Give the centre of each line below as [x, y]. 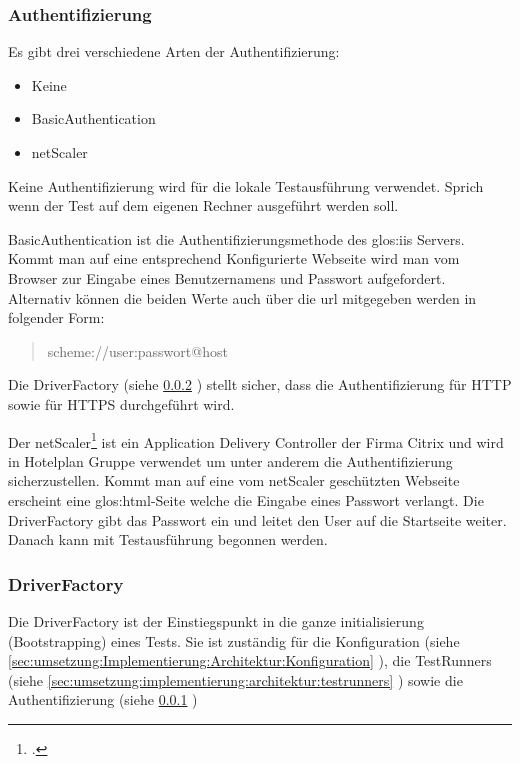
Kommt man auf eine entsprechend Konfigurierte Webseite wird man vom [234, 258]
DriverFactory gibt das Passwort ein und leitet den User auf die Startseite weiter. [257, 519]
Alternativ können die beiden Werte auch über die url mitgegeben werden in [242, 297]
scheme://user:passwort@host [137, 350]
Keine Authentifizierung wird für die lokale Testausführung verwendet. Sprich [246, 185]
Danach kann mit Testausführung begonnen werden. [168, 539]
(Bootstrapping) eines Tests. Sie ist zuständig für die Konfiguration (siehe [234, 640]
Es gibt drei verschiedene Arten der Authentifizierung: [174, 51]
